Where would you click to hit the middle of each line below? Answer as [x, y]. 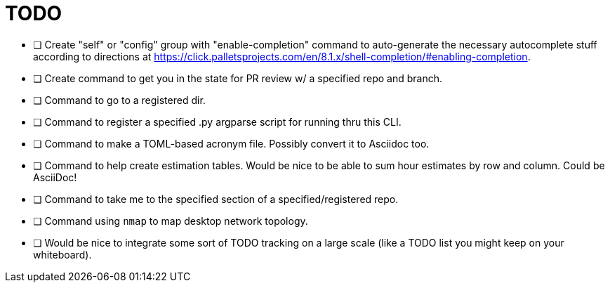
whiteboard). [62, 254]
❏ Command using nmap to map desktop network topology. [171, 221]
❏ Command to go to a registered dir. [119, 100]
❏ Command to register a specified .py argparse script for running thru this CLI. [217, 122]
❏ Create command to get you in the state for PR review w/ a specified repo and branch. [238, 78]
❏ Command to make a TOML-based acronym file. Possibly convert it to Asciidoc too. [231, 143]
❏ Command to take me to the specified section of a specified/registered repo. [216, 199]
